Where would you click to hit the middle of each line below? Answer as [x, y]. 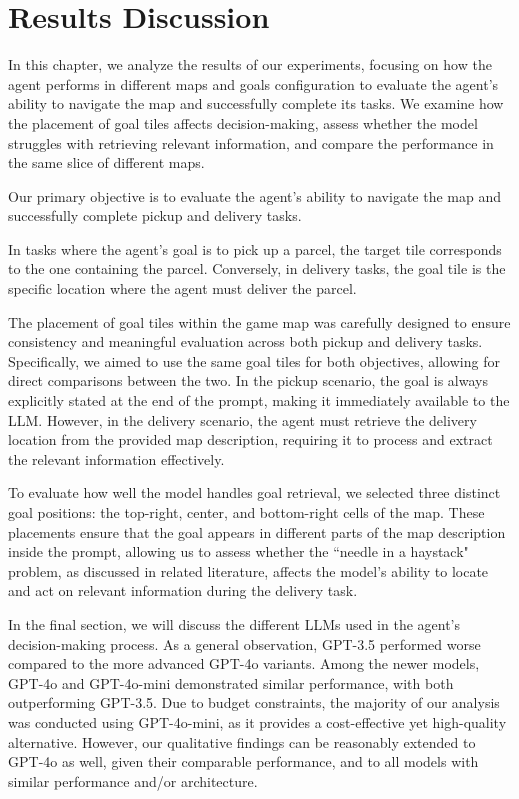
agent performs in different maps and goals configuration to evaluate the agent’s [253, 83]
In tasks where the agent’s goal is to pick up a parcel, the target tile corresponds [255, 248]
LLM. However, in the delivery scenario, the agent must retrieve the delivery [242, 419]
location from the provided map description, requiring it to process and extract [250, 439]
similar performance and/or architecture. [133, 780]
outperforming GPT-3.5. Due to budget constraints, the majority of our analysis [254, 702]
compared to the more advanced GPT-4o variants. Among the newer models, [244, 663]
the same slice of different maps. [106, 162]
